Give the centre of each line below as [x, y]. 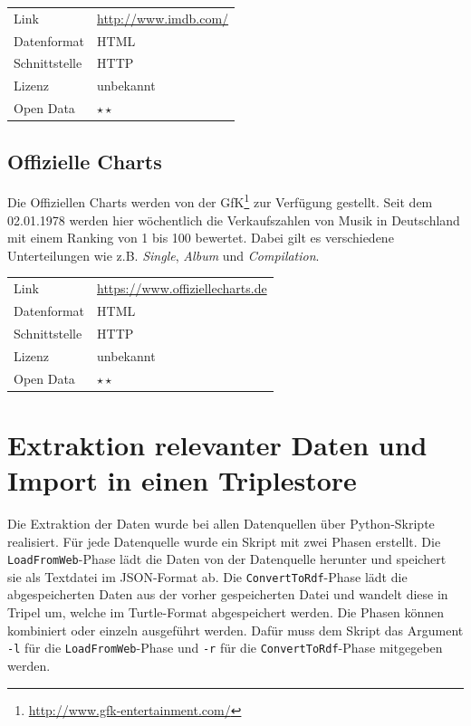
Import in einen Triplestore [182, 480]
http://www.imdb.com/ [163, 18]
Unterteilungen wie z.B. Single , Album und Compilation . [163, 255]
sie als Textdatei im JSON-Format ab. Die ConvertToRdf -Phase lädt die [207, 576]
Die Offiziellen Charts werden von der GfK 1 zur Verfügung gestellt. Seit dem [220, 201]
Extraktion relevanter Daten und [217, 444]
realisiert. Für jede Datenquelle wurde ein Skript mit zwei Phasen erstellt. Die [224, 541]
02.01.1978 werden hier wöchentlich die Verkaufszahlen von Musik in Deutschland [234, 220]
